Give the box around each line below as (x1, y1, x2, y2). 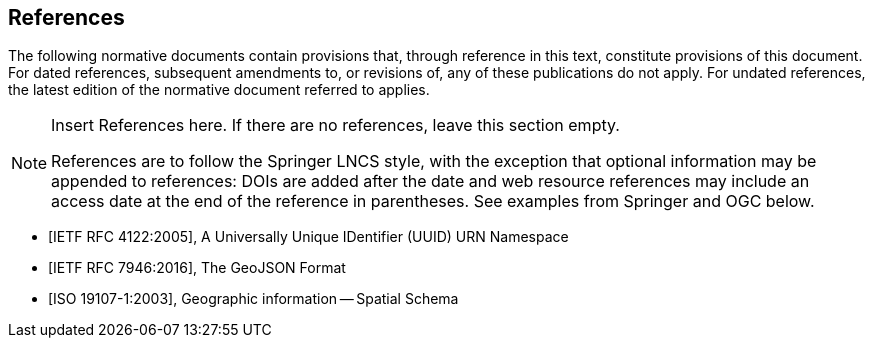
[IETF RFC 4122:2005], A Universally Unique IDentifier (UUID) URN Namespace (48, 228, 569, 246)
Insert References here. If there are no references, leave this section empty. (51, 115, 620, 136)
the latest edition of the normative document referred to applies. (8, 81, 430, 99)
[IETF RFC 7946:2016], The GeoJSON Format (48, 259, 346, 277)
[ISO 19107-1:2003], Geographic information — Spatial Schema (48, 290, 459, 308)
